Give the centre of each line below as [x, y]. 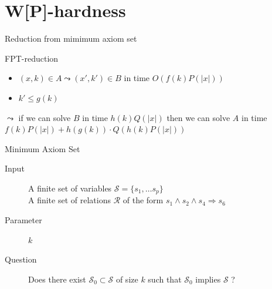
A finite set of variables [70, 188]
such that [165, 279]
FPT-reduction [32, 58]
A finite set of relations [69, 200]
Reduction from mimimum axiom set [71, 38]
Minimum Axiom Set [42, 148]
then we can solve [198, 117]
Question [21, 259]
